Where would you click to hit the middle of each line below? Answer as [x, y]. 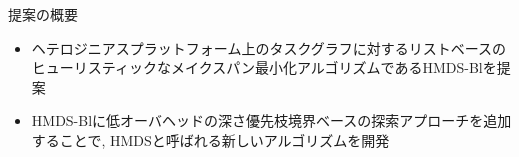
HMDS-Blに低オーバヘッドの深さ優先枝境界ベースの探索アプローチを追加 [271, 120]
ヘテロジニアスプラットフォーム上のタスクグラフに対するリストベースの [269, 47]
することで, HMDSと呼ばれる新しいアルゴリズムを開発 [210, 139]
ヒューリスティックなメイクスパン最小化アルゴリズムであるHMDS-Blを [264, 67]
